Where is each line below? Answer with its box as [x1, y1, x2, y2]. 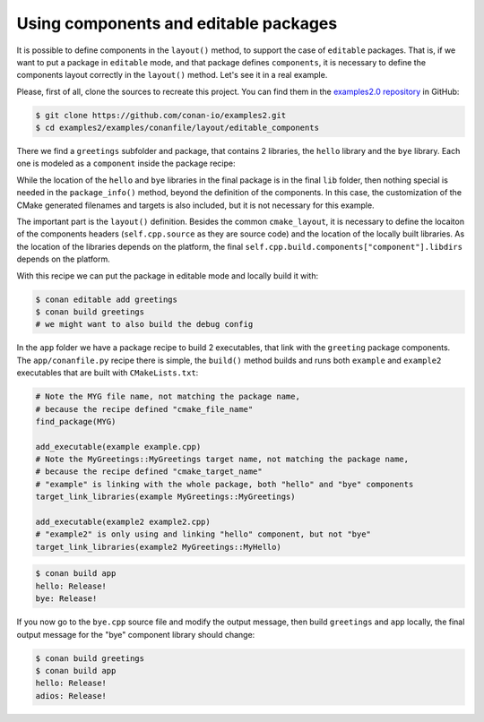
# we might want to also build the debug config [35, 319, 254, 330]
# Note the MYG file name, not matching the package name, [35, 391, 300, 402]
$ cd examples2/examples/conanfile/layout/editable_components [35, 123, 320, 133]
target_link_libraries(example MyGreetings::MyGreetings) [35, 492, 296, 502]
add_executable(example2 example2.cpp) [35, 517, 211, 528]
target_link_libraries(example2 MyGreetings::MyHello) [35, 542, 281, 552]
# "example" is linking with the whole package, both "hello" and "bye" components [35, 479, 414, 489]
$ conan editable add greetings [35, 294, 178, 305]
